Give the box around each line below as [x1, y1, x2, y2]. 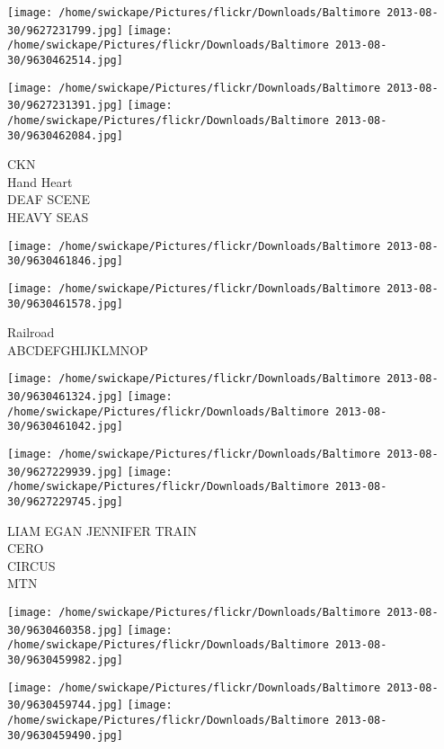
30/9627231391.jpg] [7, 99, 123, 112]
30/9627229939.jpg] [7, 465, 123, 478]
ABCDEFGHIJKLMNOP [7, 340, 148, 359]
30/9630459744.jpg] [7, 699, 123, 712]
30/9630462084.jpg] [7, 129, 123, 142]
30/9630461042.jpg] [7, 420, 123, 433]
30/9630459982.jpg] [7, 654, 123, 667]
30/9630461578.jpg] [7, 297, 123, 310]
